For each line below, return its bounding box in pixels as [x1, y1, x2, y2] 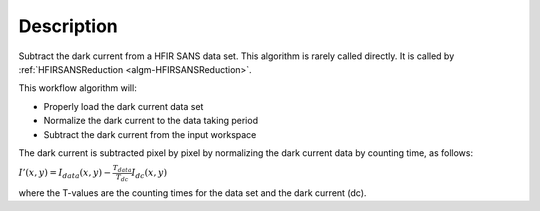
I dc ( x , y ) [131, 167, 168, 180]
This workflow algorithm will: [18, 82, 137, 94]
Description [18, 15, 119, 37]
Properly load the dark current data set [43, 100, 204, 112]
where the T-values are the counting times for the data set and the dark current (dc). [18, 187, 367, 199]
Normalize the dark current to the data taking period [43, 115, 259, 127]
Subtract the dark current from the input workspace [43, 128, 257, 140]
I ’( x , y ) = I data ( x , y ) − [18, 167, 112, 180]
